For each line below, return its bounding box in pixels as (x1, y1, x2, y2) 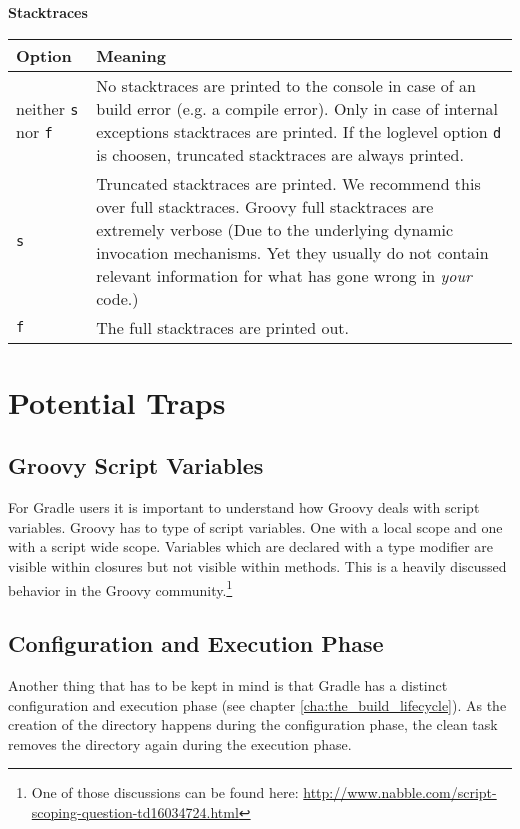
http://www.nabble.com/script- (303, 782, 497, 803)
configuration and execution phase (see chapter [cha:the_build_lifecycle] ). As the (8, 694, 507, 715)
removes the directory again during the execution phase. (8, 733, 352, 754)
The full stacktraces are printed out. (96, 315, 350, 339)
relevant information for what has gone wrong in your (96, 263, 472, 287)
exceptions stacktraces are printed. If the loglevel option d (96, 119, 502, 143)
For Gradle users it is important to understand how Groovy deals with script (8, 497, 480, 518)
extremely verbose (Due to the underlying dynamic (96, 217, 454, 241)
